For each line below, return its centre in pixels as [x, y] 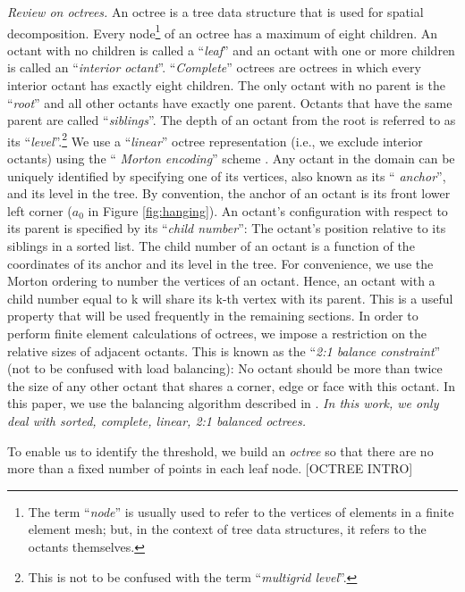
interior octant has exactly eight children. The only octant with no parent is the [226, 85]
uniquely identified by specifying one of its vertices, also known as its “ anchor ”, [227, 175]
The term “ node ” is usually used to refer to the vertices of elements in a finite [241, 511]
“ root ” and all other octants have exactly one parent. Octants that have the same [230, 102]
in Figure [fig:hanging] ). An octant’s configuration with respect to [268, 210]
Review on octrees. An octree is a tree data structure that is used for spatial [216, 12]
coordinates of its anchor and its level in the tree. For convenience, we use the [220, 263]
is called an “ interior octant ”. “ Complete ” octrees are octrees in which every [214, 67]
